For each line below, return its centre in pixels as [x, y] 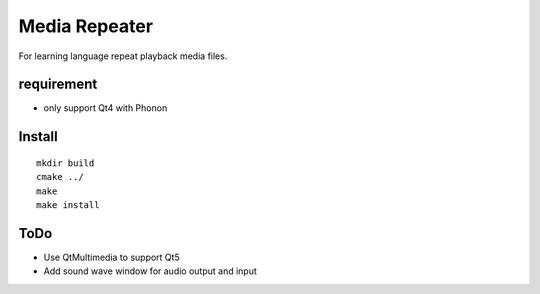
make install [68, 205]
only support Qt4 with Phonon [105, 108]
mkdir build [65, 163]
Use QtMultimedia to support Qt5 [111, 257]
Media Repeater [86, 26]
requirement [58, 84]
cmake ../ [60, 177]
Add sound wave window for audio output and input [150, 271]
